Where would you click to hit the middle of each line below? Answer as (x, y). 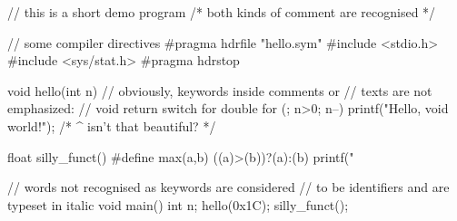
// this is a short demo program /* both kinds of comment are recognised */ (222, 12)
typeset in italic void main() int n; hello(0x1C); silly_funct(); (178, 204)
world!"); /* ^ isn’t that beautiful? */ (112, 125)
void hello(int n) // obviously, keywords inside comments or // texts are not (220, 90)
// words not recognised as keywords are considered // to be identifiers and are (228, 187)
